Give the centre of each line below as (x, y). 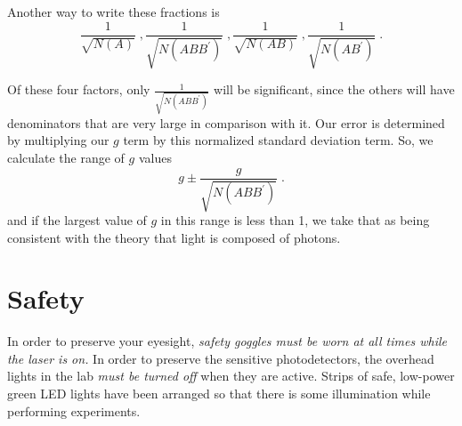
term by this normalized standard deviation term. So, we (278, 140)
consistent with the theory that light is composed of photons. (174, 237)
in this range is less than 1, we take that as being (295, 219)
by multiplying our (58, 140)
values (155, 157)
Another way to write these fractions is (113, 12)
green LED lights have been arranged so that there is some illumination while (219, 394)
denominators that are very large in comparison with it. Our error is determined (226, 122)
